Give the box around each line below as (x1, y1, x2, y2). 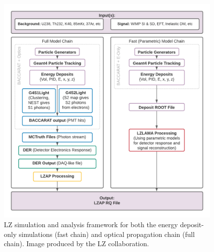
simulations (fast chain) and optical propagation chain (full (18, 229, 195, 239)
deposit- (180, 219, 204, 230)
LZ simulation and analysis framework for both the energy (4, 219, 178, 230)
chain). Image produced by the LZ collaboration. (4, 238, 149, 249)
